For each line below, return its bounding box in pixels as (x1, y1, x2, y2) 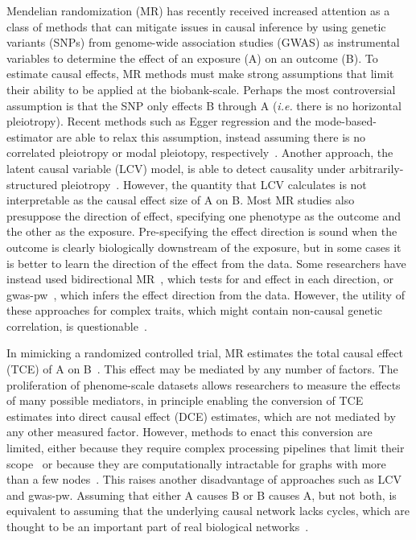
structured (6, 175, 58, 192)
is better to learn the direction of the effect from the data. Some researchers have (6, 254, 406, 271)
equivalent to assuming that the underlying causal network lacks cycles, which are (6, 502, 410, 519)
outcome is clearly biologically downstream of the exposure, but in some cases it (6, 238, 402, 255)
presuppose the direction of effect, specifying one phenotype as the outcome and (6, 207, 401, 224)
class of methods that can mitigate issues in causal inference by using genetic (6, 18, 386, 35)
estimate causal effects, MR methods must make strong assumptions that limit (6, 65, 394, 82)
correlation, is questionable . (6, 317, 147, 334)
